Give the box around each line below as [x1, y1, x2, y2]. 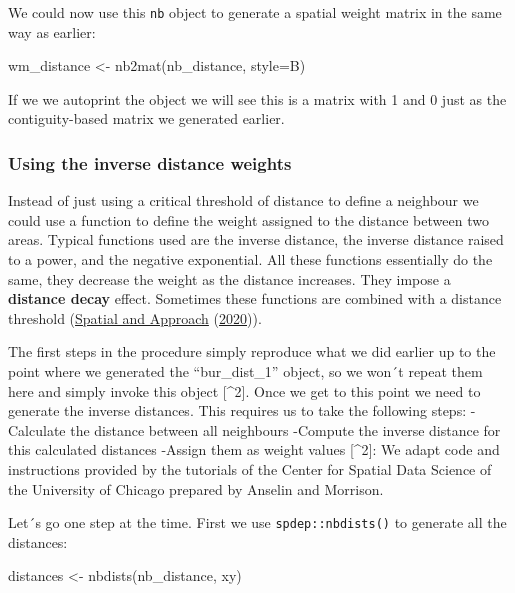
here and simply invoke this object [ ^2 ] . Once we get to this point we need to [8, 380, 481, 401]
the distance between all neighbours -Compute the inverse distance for [70, 419, 501, 440]
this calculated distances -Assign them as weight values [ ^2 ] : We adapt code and [8, 439, 500, 460]
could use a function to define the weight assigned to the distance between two [8, 209, 489, 230]
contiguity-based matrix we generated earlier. [8, 108, 285, 129]
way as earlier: [8, 21, 96, 42]
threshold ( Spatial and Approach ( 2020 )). [8, 307, 262, 328]
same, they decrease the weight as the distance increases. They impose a [8, 268, 451, 289]
